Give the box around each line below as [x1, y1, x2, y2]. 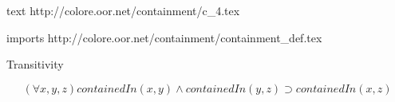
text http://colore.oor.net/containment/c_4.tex [6, 2, 240, 18]
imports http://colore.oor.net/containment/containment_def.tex [6, 29, 322, 45]
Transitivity [6, 56, 64, 73]
